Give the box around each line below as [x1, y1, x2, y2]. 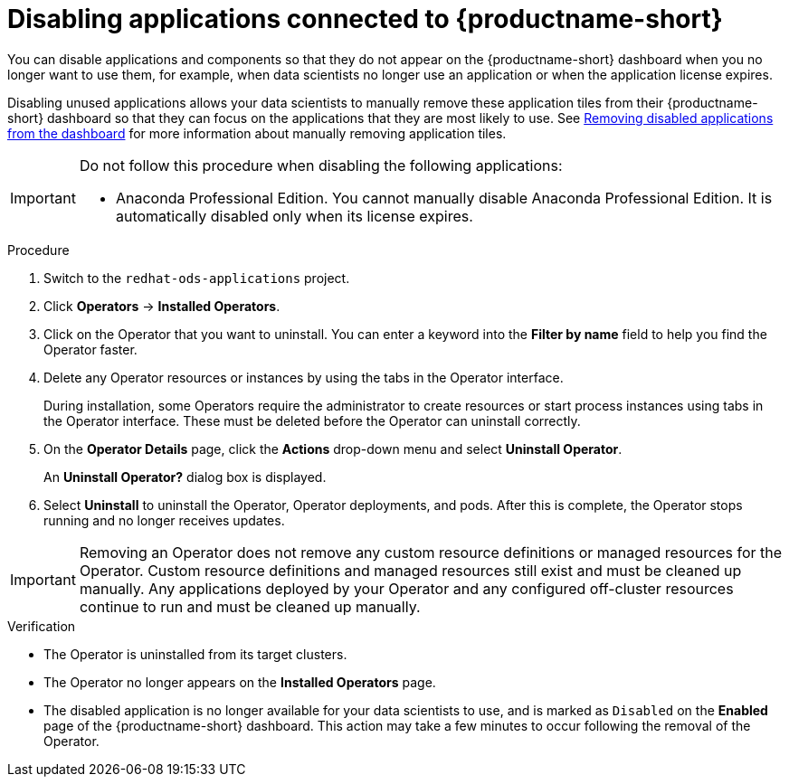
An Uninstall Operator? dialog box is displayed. [43, 468, 327, 485]
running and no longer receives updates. [43, 512, 285, 528]
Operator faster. [43, 341, 138, 357]
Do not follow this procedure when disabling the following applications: [79, 156, 563, 175]
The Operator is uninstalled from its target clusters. [43, 646, 347, 662]
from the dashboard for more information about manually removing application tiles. [7, 125, 507, 141]
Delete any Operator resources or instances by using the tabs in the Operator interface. [43, 369, 564, 385]
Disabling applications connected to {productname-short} [7, 4, 723, 34]
